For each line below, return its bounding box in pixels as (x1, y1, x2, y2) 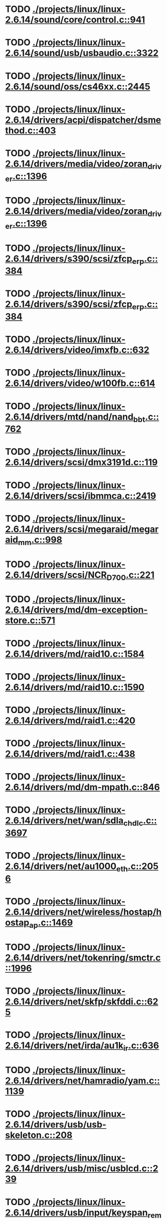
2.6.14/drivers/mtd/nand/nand (5, 411, 134, 422)
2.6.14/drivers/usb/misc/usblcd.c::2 (5, 1163, 159, 1174)
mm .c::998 (18, 534, 63, 547)
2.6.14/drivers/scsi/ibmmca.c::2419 (5, 490, 157, 501)
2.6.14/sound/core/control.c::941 (5, 14, 145, 25)
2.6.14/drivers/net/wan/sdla (5, 815, 124, 826)
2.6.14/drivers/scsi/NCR (5, 569, 107, 581)
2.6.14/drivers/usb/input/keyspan (5, 1207, 148, 1218)
